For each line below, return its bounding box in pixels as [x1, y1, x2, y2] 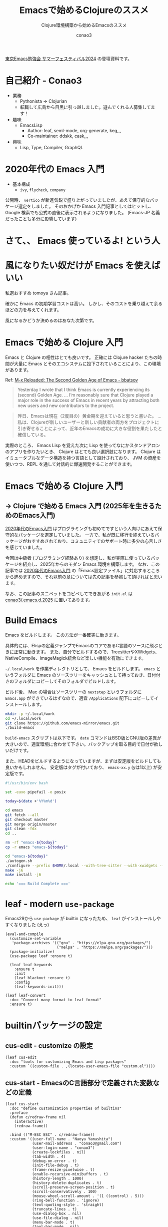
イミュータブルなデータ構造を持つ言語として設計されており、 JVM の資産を [5, 455, 161, 461]
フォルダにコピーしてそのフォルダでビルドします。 [13, 678, 118, 684]
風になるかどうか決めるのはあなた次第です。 [5, 317, 97, 323]
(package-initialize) [9, 949, 55, 954]
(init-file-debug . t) [31, 1162, 79, 1168]
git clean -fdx [5, 827, 37, 832]
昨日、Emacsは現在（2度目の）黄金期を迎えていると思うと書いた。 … [17, 413, 161, 419]
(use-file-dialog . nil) [31, 1215, 84, 1220]
